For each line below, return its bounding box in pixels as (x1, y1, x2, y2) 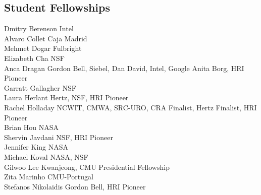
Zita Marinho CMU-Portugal (4, 171, 93, 182)
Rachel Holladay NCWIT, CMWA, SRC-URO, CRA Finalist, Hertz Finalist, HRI (4, 102, 257, 112)
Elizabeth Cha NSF (4, 52, 65, 63)
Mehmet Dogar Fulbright (4, 43, 82, 53)
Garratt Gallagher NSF (4, 82, 76, 93)
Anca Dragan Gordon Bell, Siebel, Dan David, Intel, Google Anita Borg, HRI (4, 62, 244, 73)
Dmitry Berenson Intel (4, 23, 74, 34)
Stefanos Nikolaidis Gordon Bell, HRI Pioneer (4, 181, 146, 191)
